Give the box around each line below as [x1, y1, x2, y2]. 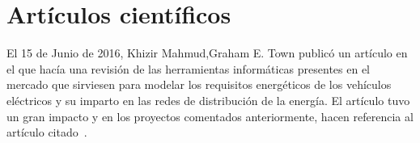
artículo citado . [6, 124, 87, 141]
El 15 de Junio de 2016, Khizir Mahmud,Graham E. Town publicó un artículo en [6, 44, 408, 61]
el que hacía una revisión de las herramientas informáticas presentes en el [6, 60, 371, 77]
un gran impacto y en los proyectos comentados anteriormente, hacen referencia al [6, 107, 414, 124]
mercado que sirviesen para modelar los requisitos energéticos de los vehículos [6, 76, 392, 93]
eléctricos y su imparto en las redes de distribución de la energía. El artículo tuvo [6, 91, 410, 108]
